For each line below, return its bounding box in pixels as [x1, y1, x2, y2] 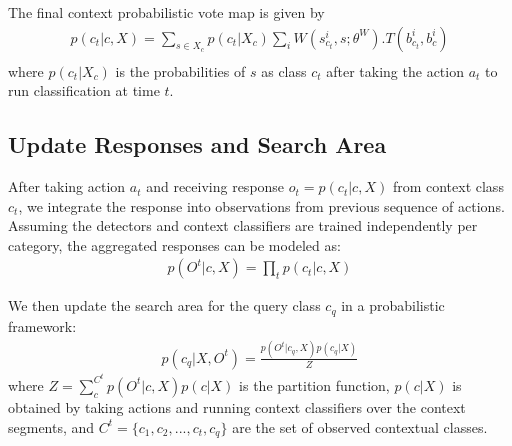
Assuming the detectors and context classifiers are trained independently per [8, 215, 478, 236]
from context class [392, 176, 504, 197]
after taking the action [326, 60, 464, 81]
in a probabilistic [341, 295, 445, 316]
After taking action [8, 176, 126, 197]
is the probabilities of [115, 60, 246, 81]
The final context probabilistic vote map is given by [8, 2, 325, 22]
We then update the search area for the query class [8, 295, 321, 316]
